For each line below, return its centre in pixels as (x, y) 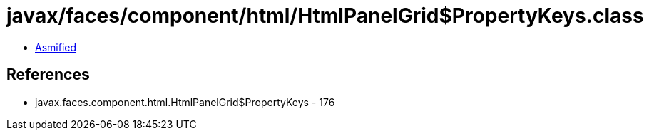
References (48, 75)
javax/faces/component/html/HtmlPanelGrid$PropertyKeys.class (325, 16)
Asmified (56, 47)
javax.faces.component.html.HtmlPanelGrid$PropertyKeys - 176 (185, 102)
